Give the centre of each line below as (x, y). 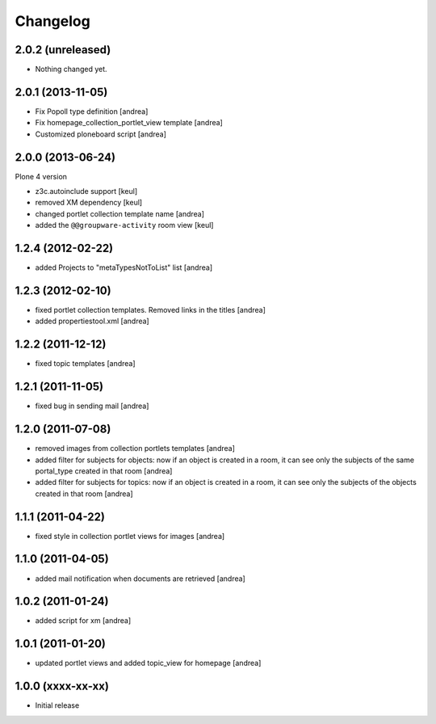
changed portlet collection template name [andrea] (120, 213)
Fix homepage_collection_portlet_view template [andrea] (129, 123)
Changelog (52, 21)
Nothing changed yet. (71, 69)
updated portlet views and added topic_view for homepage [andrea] (148, 663)
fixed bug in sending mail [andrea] (92, 406)
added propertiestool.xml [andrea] (92, 321)
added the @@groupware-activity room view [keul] (124, 225)
